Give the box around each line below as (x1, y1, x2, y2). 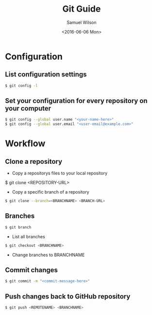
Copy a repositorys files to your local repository (12, 170, 108, 176)
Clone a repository (5, 157, 62, 166)
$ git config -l (5, 83, 38, 88)
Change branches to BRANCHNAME (12, 252, 85, 258)
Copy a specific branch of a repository (12, 189, 89, 195)
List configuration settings (5, 70, 87, 79)
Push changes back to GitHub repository (5, 292, 131, 300)
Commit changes (5, 266, 58, 274)
